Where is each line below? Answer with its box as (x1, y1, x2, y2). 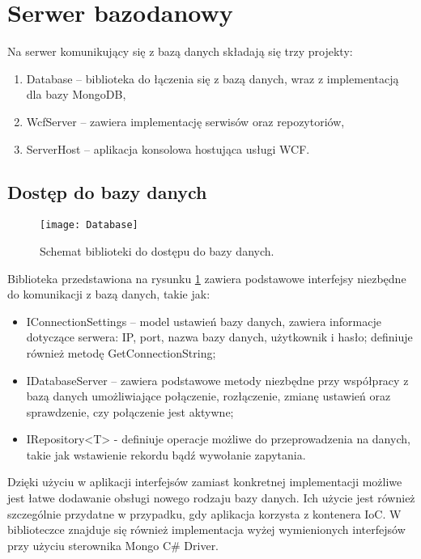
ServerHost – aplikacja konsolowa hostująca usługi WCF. (26, 140, 310, 157)
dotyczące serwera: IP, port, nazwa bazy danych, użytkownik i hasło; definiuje (26, 328, 413, 345)
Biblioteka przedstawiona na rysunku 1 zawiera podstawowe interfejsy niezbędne (7, 269, 406, 286)
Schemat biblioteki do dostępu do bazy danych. (40, 242, 274, 259)
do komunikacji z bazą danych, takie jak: (7, 286, 210, 303)
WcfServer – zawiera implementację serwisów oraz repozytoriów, (26, 112, 345, 129)
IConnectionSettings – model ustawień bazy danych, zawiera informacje (26, 312, 381, 329)
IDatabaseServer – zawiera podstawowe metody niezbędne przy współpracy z (26, 371, 409, 388)
